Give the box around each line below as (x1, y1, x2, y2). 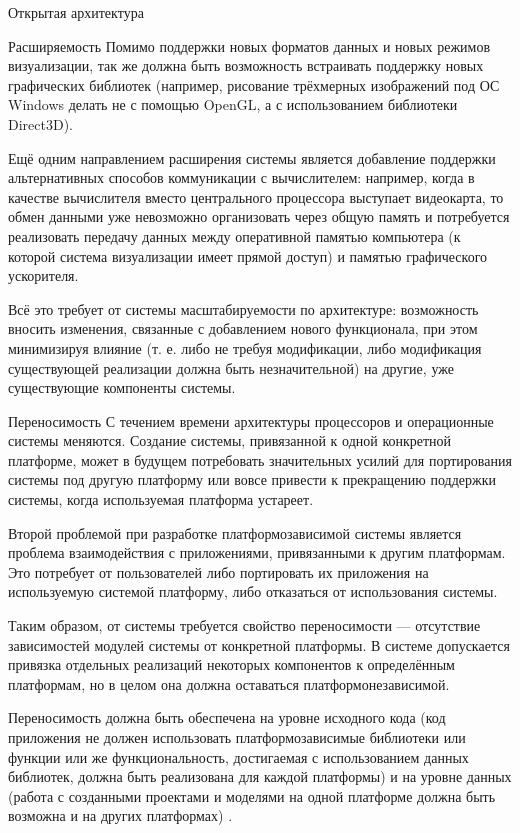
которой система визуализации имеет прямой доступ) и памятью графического (8, 245, 488, 266)
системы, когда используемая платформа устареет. (8, 489, 314, 510)
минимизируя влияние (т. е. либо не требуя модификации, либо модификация (8, 337, 482, 358)
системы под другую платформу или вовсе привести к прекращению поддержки (8, 469, 496, 490)
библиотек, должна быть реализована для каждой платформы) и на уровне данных (8, 766, 512, 787)
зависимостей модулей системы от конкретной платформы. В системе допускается (8, 634, 510, 655)
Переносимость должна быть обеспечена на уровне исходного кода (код (8, 707, 446, 728)
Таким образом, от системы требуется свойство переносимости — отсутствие (8, 615, 481, 636)
